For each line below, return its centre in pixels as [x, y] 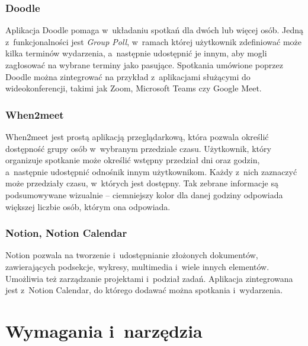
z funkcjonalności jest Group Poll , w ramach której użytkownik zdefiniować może [154, 41]
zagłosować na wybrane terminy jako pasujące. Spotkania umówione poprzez [144, 65]
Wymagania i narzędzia [104, 330]
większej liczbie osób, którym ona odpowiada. [88, 206]
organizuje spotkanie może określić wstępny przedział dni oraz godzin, [133, 160]
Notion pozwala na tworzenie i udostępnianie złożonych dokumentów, [132, 255]
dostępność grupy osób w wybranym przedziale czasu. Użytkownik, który [138, 148]
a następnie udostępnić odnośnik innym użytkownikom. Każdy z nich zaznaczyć [151, 171]
